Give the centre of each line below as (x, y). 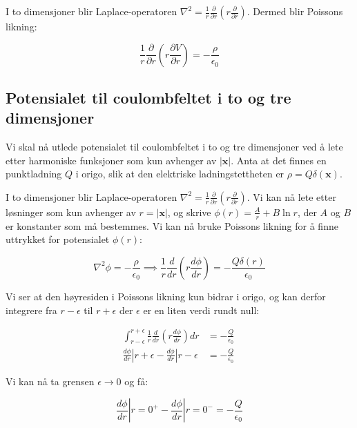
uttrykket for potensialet (58, 239)
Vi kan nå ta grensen (50, 381)
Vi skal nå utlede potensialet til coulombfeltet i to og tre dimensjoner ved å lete (174, 147)
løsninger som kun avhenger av (71, 212)
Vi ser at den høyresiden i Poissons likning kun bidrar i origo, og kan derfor (166, 296)
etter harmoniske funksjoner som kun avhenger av (111, 160)
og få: (136, 381)
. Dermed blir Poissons (295, 11)
